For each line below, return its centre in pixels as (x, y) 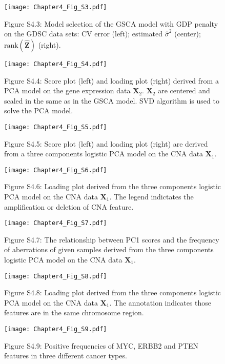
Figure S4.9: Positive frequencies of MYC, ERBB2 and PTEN (101, 345)
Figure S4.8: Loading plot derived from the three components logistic (113, 292)
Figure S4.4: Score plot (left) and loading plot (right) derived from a (111, 80)
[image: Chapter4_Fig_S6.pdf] (56, 170)
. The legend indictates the (151, 196)
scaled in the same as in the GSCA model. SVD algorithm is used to (112, 100)
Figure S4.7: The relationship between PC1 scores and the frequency (112, 239)
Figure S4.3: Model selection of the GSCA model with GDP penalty (111, 23)
